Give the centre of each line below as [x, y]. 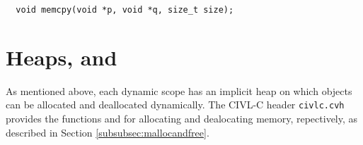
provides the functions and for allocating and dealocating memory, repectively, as [182, 119]
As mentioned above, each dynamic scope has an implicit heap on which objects [179, 90]
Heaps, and [62, 57]
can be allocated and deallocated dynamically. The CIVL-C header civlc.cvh [175, 105]
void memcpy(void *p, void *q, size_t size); [125, 10]
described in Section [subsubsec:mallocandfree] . [108, 132]
